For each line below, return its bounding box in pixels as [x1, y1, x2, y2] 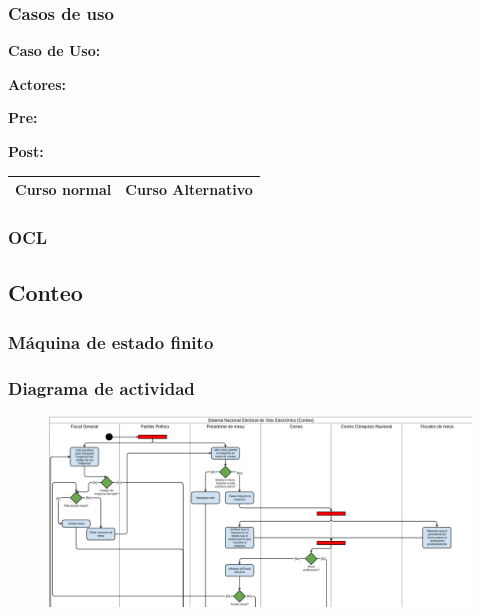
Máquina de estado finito [8, 329, 214, 354]
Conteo [8, 277, 83, 308]
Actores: [8, 73, 67, 94]
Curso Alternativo [125, 179, 253, 200]
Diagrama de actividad [8, 375, 195, 400]
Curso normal [15, 179, 112, 200]
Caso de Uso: [8, 40, 101, 61]
